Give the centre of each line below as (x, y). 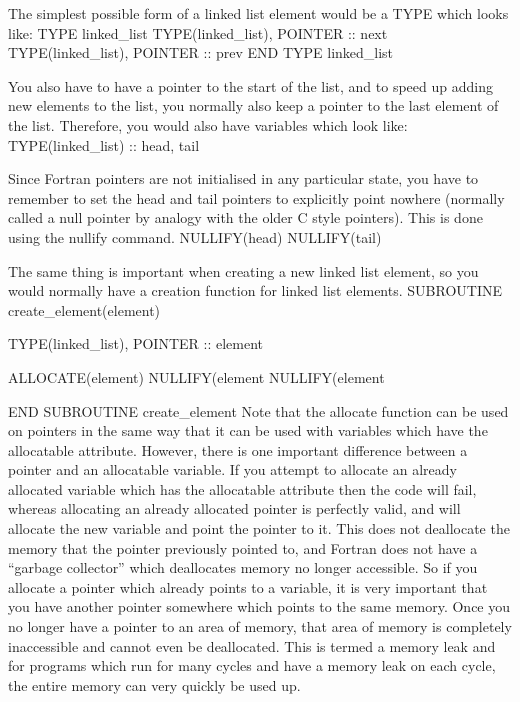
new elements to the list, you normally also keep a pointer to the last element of (253, 105)
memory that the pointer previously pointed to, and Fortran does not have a (243, 547)
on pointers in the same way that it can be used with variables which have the (248, 430)
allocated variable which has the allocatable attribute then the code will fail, (242, 488)
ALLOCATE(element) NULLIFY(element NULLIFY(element (196, 376)
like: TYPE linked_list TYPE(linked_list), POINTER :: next (198, 32)
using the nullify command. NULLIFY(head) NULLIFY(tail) (195, 236)
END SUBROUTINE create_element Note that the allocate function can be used (258, 410)
